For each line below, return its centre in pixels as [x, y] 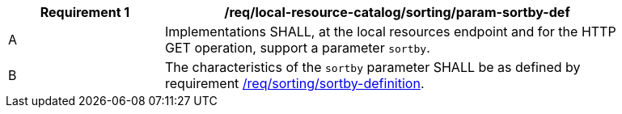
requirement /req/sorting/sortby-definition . [295, 83]
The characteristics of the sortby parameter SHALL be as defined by [373, 67]
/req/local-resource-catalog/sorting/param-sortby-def [397, 12]
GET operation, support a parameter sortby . [298, 48]
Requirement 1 [85, 12]
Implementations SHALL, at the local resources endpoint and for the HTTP [391, 32]
